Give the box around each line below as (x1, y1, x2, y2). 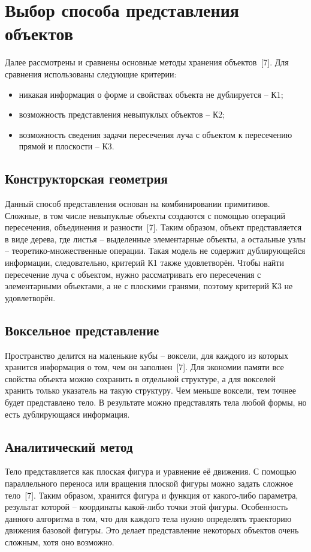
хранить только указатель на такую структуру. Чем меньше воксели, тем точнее (5, 384, 297, 397)
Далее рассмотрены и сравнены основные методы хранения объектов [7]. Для (5, 56, 289, 68)
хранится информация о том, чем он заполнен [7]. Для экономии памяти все (5, 361, 284, 373)
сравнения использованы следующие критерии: (5, 67, 177, 80)
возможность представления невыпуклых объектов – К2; (19, 108, 225, 121)
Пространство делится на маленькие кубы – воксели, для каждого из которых (5, 349, 288, 361)
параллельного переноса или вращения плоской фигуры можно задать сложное (5, 476, 293, 489)
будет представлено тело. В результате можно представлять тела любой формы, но (5, 396, 307, 408)
